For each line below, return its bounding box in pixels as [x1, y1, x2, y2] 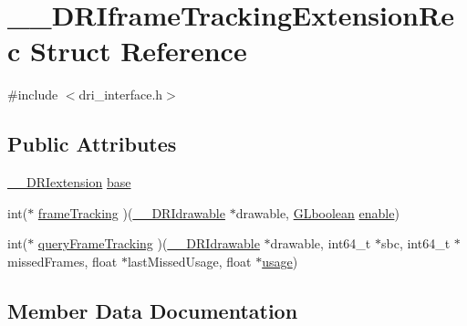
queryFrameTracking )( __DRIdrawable [37, 234, 260, 253]
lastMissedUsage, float [127, 251, 252, 270]
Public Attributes [7, 130, 177, 158]
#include [7, 85, 58, 104]
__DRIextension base [7, 173, 131, 192]
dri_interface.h [78, 85, 163, 104]
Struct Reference [30, 32, 247, 69]
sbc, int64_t [380, 234, 451, 253]
